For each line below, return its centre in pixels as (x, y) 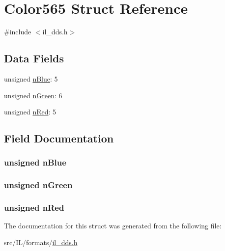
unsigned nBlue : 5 (31, 78)
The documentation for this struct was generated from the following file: (113, 226)
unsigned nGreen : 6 (33, 95)
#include (18, 32)
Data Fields (34, 58)
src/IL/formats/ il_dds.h (41, 242)
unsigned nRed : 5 (30, 112)
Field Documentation (59, 138)
